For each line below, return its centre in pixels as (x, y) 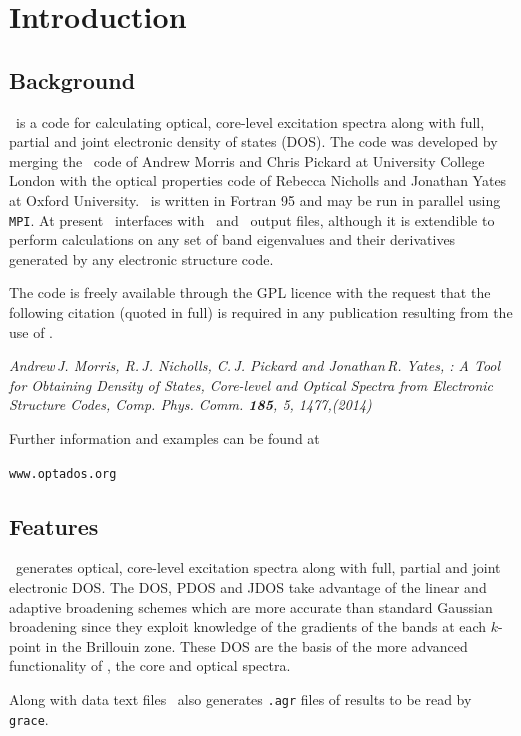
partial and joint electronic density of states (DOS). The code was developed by (253, 141)
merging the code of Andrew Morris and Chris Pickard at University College (247, 160)
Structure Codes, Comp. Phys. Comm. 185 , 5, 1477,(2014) (190, 404)
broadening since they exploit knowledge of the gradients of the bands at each (248, 626)
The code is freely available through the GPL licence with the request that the (250, 292)
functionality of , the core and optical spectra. (150, 665)
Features (54, 525)
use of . (31, 331)
